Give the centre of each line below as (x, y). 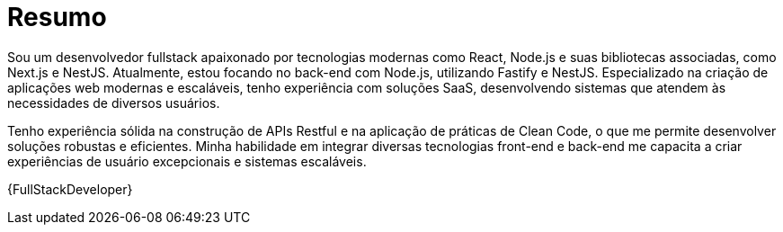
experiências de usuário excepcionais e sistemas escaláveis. (187, 161)
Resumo (57, 17)
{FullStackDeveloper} (70, 189)
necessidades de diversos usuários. (114, 103)
